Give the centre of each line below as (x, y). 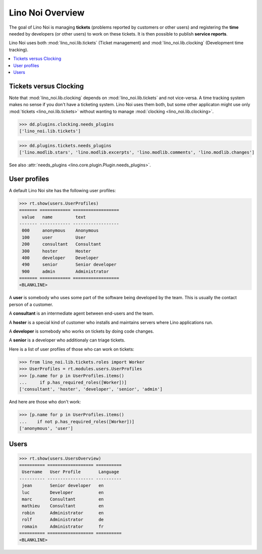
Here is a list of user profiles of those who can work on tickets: (72, 349)
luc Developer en (63, 492)
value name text (54, 217)
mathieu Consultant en (63, 506)
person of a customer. (31, 304)
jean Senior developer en (63, 486)
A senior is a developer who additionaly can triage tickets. (67, 340)
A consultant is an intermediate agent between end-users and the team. (82, 313)
